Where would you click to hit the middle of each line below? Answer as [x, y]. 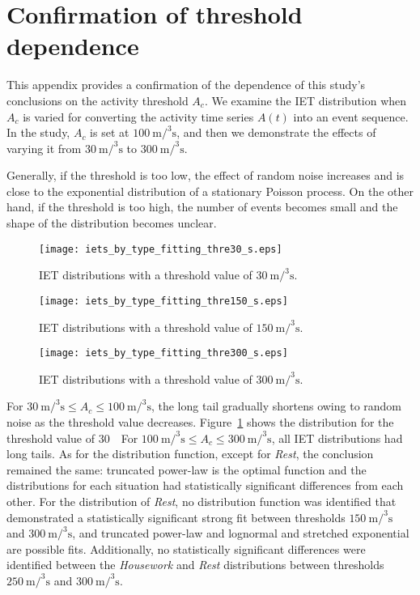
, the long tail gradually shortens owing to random [276, 406]
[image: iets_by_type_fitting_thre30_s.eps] [161, 249]
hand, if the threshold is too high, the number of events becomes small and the [202, 207]
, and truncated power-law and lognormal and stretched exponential [241, 533]
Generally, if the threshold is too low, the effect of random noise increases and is [206, 175]
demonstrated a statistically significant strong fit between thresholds [176, 517]
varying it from [44, 148]
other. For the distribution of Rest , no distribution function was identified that [202, 501]
